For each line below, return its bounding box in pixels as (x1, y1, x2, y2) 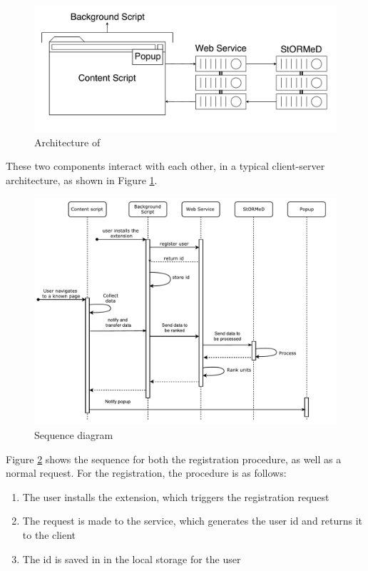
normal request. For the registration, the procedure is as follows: (6, 465, 287, 480)
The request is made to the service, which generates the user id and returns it (22, 513, 363, 528)
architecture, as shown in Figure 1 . (6, 173, 158, 187)
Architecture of (34, 134, 101, 149)
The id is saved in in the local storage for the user (22, 551, 241, 566)
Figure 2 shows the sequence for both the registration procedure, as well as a (6, 451, 342, 466)
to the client (22, 527, 76, 542)
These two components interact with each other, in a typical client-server (6, 158, 325, 173)
